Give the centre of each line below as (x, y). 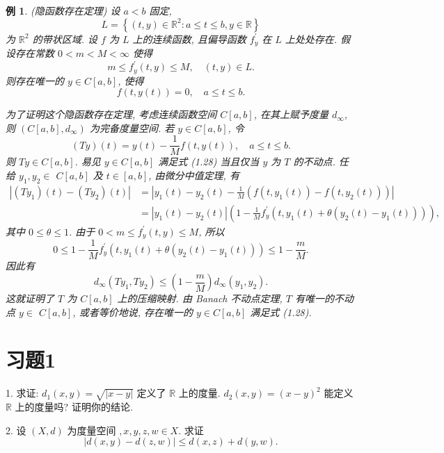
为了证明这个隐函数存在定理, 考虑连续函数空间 (111, 114)
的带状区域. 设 (65, 39)
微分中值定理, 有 (202, 175)
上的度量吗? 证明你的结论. (74, 407)
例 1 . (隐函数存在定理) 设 (63, 10)
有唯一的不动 (325, 298)
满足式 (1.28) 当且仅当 (209, 162)
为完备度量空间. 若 (132, 127)
